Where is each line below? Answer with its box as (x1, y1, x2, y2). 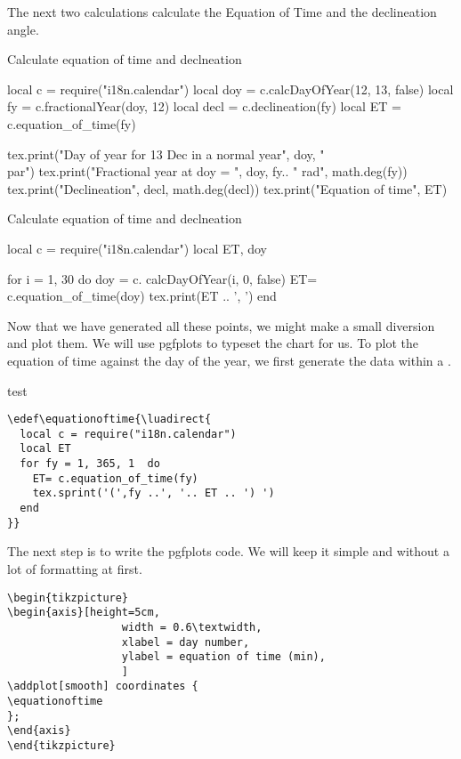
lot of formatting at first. (7, 559, 142, 577)
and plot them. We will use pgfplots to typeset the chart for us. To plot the (7, 334, 418, 352)
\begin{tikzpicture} (7, 591, 129, 604)
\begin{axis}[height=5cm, (7, 606, 160, 619)
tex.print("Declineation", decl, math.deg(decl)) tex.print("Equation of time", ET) (7, 179, 448, 198)
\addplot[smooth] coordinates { (7, 680, 198, 693)
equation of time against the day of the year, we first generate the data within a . (7, 351, 451, 369)
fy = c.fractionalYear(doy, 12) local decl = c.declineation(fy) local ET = (7, 97, 401, 116)
